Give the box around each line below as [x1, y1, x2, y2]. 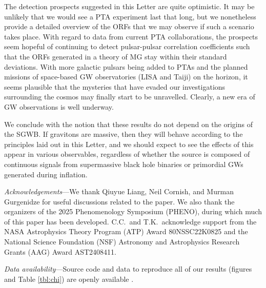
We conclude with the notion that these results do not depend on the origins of [4, 118, 253, 129]
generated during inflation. [4, 169, 88, 179]
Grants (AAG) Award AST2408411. [4, 246, 116, 257]
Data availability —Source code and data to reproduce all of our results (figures [4, 263, 252, 274]
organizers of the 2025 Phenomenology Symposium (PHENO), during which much [4, 206, 262, 217]
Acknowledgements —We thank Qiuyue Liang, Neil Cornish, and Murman [4, 186, 234, 197]
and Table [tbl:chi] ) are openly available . [4, 273, 134, 284]
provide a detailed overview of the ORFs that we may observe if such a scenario [4, 21, 254, 32]
